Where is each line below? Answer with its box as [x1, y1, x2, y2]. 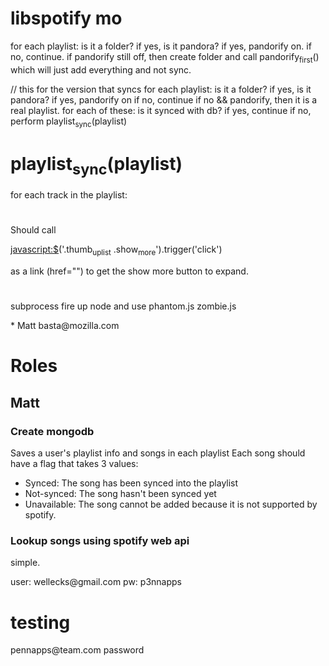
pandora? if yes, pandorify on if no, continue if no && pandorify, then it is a [10, 93, 318, 106]
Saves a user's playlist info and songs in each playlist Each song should [10, 447, 306, 459]
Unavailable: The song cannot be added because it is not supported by [24, 498, 318, 511]
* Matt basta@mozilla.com [10, 320, 120, 332]
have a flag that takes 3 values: [10, 458, 139, 470]
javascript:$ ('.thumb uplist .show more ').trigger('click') [10, 243, 223, 258]
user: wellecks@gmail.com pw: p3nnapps [10, 576, 182, 588]
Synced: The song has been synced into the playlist [24, 477, 239, 489]
